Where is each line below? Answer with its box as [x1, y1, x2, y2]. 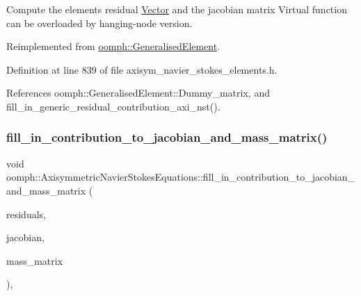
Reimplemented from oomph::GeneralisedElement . [6, 39, 220, 54]
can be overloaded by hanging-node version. [6, 15, 193, 30]
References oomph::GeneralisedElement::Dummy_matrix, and [6, 85, 270, 100]
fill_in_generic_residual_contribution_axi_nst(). [6, 99, 220, 113]
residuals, [6, 206, 46, 221]
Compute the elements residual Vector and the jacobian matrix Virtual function [6, 2, 347, 16]
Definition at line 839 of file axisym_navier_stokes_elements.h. [6, 62, 278, 76]
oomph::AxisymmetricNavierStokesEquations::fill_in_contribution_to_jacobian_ [6, 170, 355, 184]
